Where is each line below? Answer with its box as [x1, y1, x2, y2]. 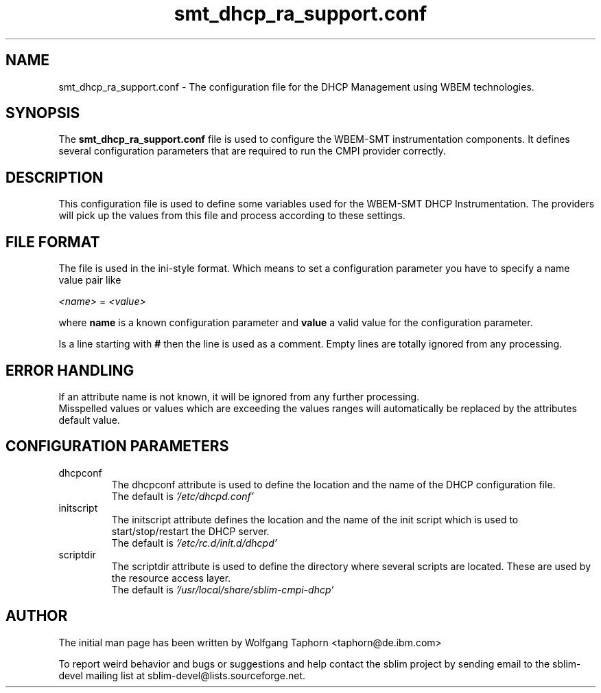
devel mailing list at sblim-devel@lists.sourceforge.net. [58, 669, 306, 681]
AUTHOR [5, 607, 68, 625]
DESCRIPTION [5, 168, 104, 186]
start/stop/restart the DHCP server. [111, 525, 270, 537]
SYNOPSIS [5, 104, 80, 122]
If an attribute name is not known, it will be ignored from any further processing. [58, 390, 420, 402]
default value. [58, 413, 120, 426]
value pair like [58, 274, 121, 286]
